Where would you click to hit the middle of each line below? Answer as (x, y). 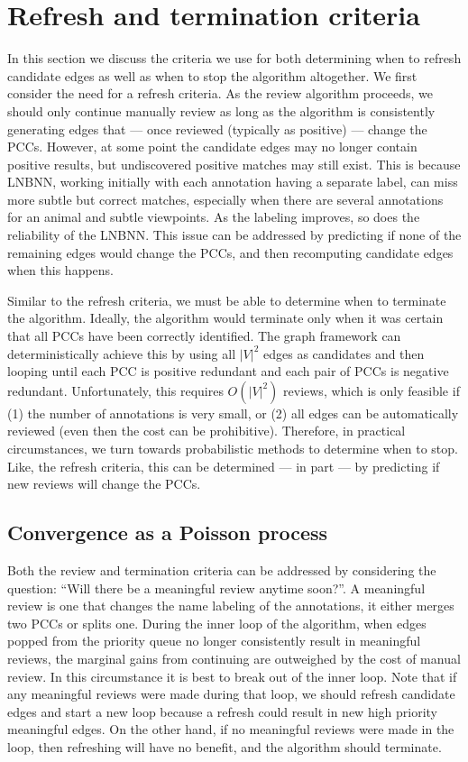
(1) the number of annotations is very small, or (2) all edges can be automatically (233, 413)
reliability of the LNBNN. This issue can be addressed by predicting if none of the (234, 235)
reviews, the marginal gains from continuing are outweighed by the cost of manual (234, 658)
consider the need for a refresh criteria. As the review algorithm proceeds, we (220, 93)
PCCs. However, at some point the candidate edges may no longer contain (212, 147)
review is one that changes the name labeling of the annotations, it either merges (231, 606)
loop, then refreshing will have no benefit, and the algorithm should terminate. (225, 746)
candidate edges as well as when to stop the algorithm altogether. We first (212, 75)
